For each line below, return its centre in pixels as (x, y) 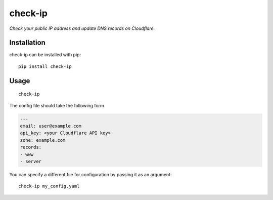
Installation (27, 43)
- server (31, 161)
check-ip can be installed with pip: (45, 55)
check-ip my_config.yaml (49, 186)
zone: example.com (43, 140)
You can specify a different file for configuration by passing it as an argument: (90, 174)
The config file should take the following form (57, 105)
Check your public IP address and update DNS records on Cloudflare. (82, 28)
